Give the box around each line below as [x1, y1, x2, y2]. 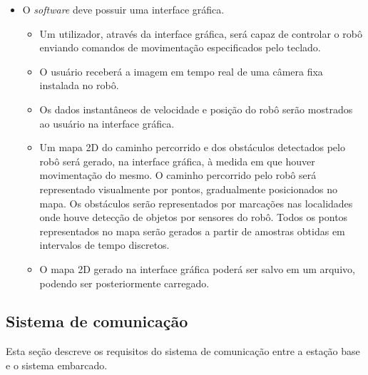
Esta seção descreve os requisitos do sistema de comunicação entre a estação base [6, 344, 360, 359]
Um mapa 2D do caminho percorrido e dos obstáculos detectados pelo [39, 140, 345, 155]
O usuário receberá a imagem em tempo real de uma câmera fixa [39, 63, 323, 78]
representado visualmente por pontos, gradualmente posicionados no [39, 181, 338, 196]
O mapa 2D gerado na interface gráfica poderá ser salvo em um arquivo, [39, 261, 355, 276]
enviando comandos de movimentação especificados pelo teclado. [39, 40, 321, 55]
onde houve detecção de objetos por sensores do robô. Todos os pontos [39, 210, 348, 225]
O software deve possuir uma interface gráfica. [22, 2, 225, 16]
